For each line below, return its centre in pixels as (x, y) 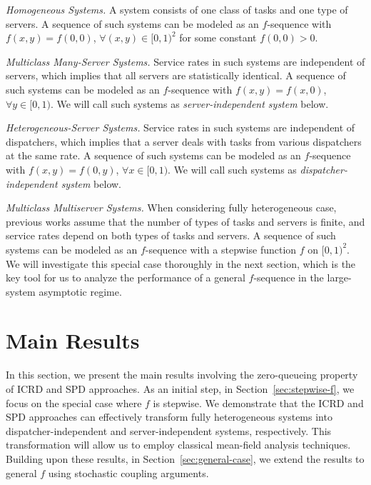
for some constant (218, 37)
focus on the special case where (74, 402)
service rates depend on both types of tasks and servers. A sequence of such (171, 235)
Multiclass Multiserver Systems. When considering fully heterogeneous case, (171, 207)
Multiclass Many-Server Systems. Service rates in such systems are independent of (185, 61)
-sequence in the (289, 277)
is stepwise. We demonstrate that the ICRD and (258, 402)
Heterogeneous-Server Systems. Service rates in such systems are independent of (181, 127)
